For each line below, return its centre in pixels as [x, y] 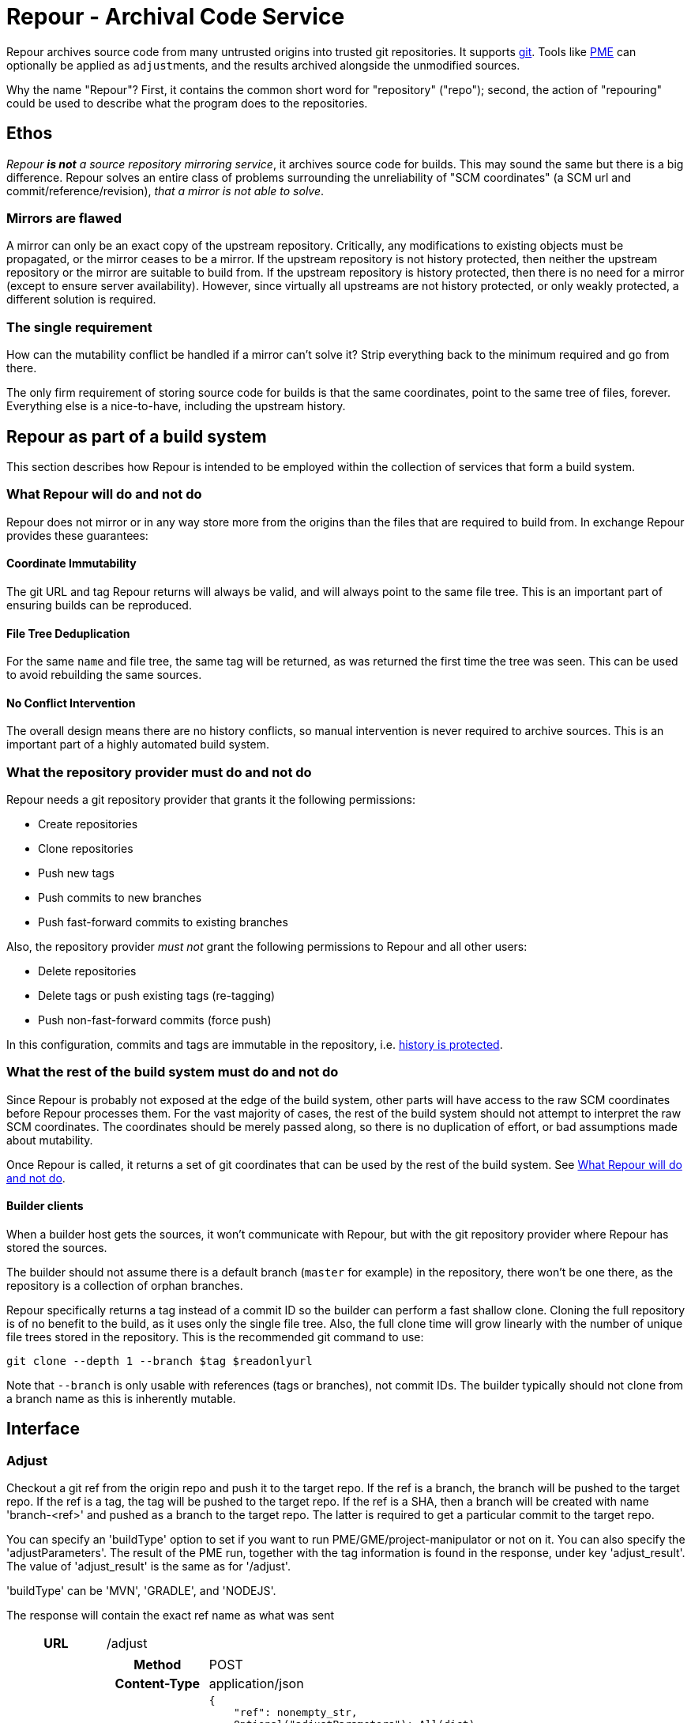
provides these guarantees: [77, 535]
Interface [43, 1429]
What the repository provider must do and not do [159, 772]
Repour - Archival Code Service [176, 17]
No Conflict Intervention [71, 703]
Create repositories [88, 824]
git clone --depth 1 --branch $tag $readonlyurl [160, 1361]
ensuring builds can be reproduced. [99, 605]
